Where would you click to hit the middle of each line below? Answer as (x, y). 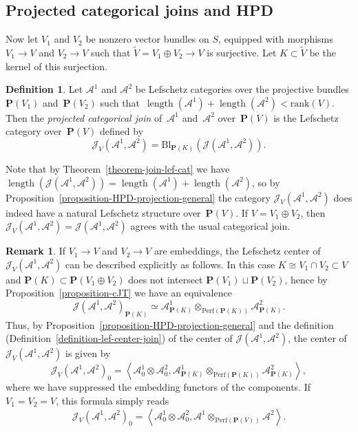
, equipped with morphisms (276, 39)
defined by (122, 131)
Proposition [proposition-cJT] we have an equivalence (119, 293)
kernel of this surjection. (57, 66)
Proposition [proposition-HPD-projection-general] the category (138, 197)
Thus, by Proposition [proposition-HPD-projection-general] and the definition (170, 324)
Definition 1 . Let (44, 89)
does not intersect (166, 279)
